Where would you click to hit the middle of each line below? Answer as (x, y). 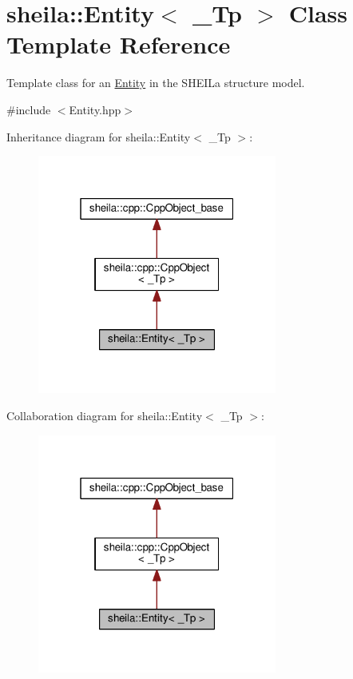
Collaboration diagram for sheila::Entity (105, 416)
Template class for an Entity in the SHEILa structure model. (156, 83)
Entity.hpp (95, 109)
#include (29, 109)
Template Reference (119, 44)
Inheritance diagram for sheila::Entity (99, 136)
